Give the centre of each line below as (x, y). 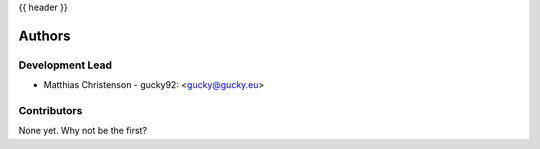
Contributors (50, 110)
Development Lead (65, 65)
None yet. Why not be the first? (83, 131)
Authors (44, 35)
